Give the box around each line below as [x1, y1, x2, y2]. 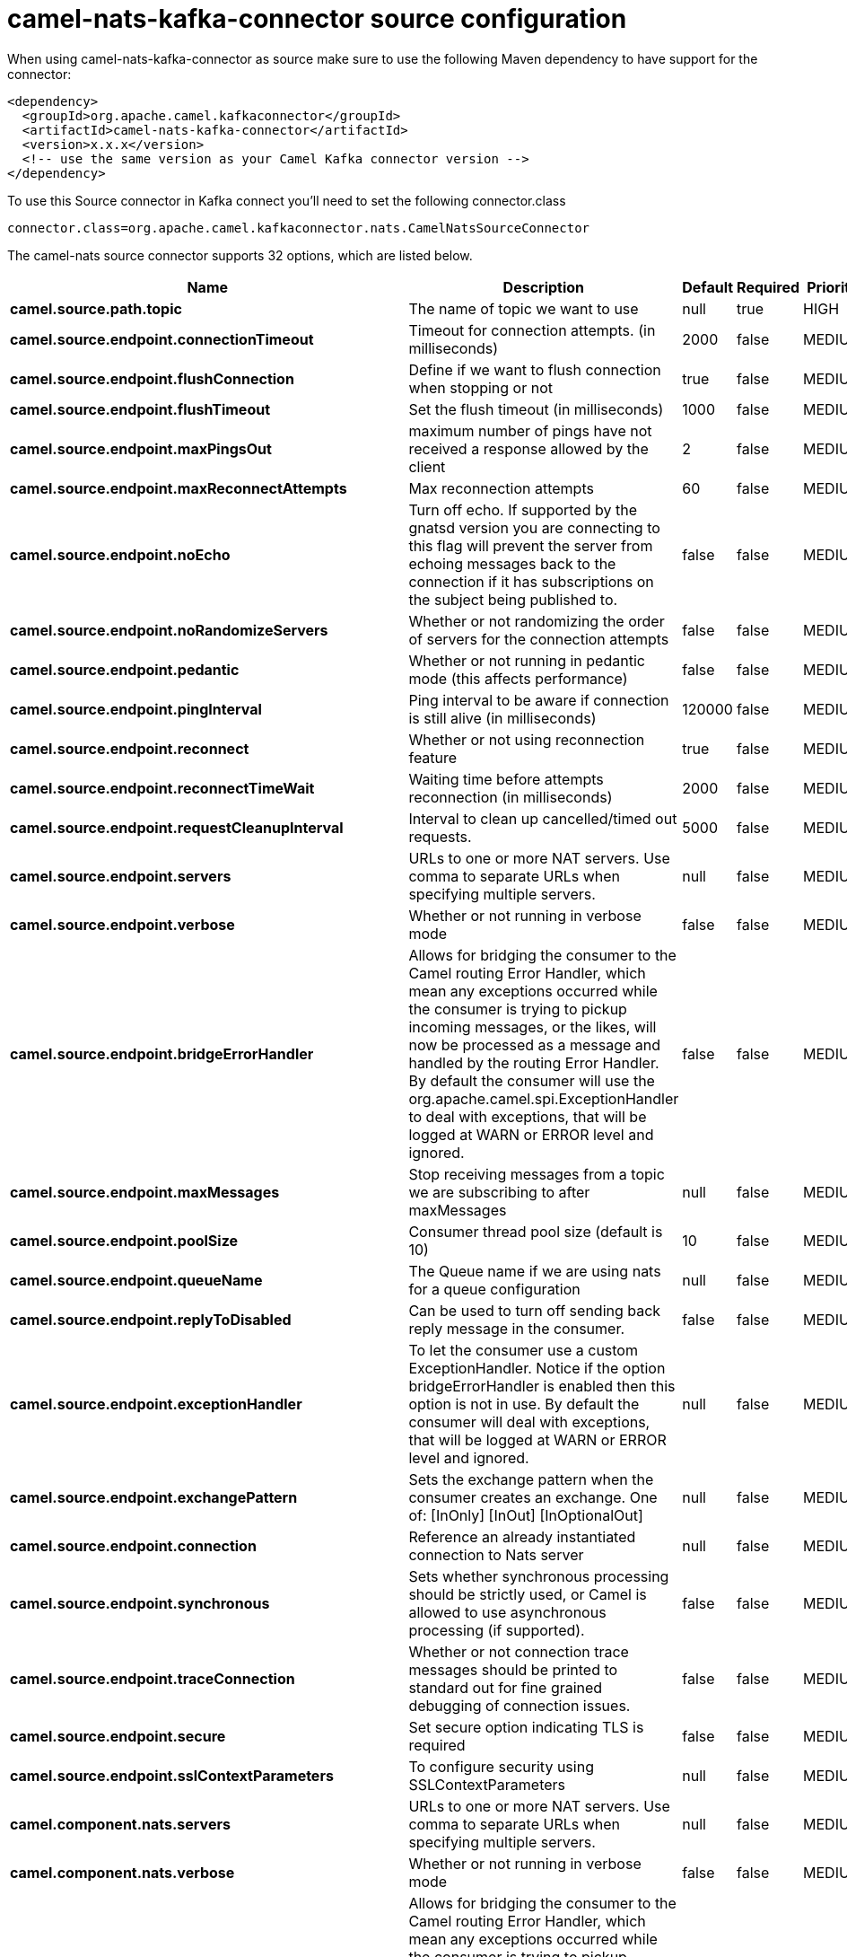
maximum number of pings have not [408, 421, 652, 440]
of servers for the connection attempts [408, 629, 669, 648]
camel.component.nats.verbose [10, 1863, 235, 1882]
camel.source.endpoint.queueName [10, 1270, 263, 1289]
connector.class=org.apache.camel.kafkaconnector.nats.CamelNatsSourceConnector [7, 220, 590, 235]
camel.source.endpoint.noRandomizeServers [10, 620, 328, 639]
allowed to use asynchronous [408, 1602, 607, 1621]
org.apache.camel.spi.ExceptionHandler [408, 1089, 679, 1108]
